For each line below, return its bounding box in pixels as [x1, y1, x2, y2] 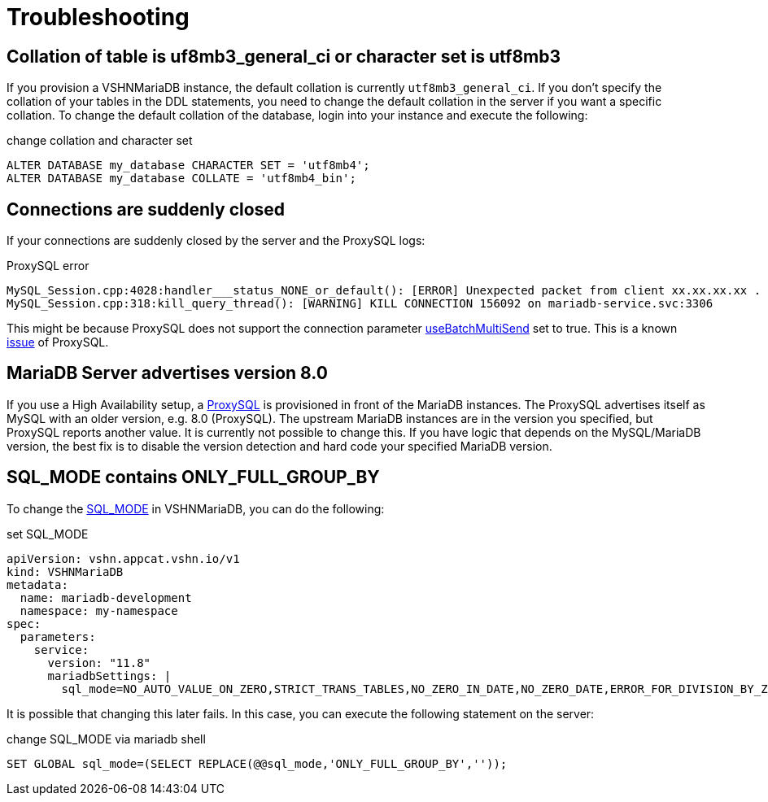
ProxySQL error [7, 259, 89, 273]
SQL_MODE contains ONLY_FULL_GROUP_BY [7, 467, 380, 488]
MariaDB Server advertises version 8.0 [7, 363, 328, 384]
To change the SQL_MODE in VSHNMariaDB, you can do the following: [7, 501, 385, 516]
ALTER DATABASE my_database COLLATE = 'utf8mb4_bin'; [7, 172, 356, 185]
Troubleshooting [7, 3, 190, 31]
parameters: [20, 630, 96, 643]
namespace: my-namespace [20, 604, 178, 617]
